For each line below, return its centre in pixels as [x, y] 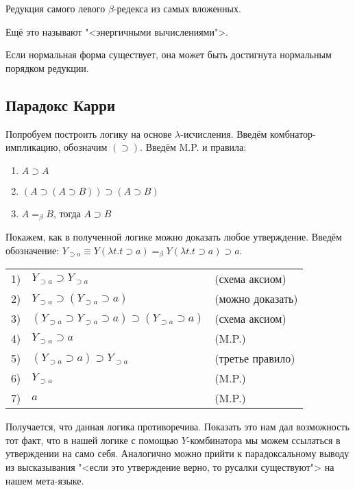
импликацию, [33, 147]
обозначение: [33, 250]
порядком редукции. [47, 68]
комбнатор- [293, 133]
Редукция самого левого [56, 8]
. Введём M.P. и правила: [193, 147]
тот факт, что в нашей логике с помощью [92, 440]
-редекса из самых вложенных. [177, 8]
